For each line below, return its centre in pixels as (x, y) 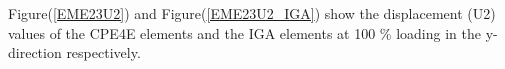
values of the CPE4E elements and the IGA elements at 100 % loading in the (244, 32)
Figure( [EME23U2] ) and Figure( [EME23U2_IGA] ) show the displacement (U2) (252, 13)
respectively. (103, 52)
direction (35, 52)
